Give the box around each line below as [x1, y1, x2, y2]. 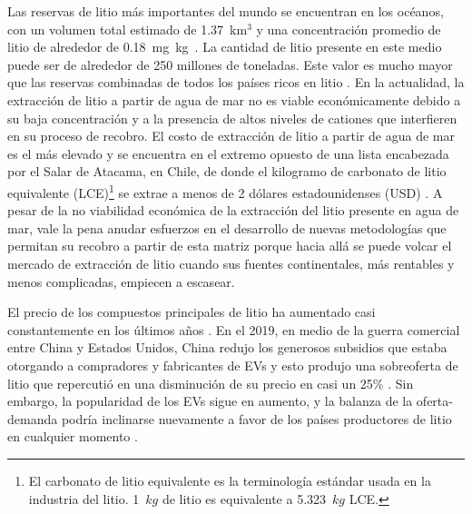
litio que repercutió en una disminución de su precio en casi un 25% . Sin [7, 373, 414, 392]
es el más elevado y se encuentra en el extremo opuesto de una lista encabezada [7, 143, 449, 163]
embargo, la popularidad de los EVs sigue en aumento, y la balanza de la [7, 391, 413, 410]
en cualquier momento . [7, 427, 138, 446]
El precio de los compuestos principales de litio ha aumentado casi [7, 302, 376, 321]
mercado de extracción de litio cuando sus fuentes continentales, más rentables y [7, 253, 455, 272]
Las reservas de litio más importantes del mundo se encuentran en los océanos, [7, 2, 444, 20]
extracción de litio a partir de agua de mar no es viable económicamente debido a [7, 90, 461, 109]
